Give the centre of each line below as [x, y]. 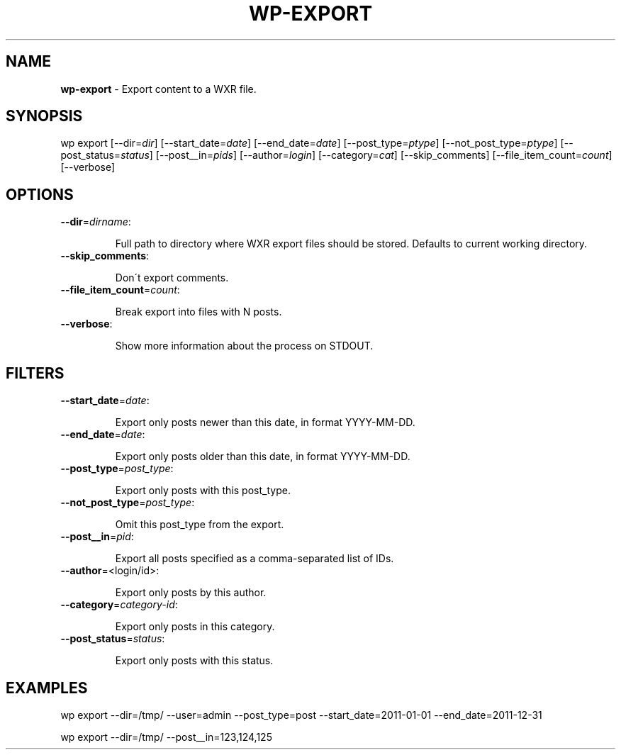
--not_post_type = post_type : [128, 503]
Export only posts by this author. [191, 593]
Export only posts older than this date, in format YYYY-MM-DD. [263, 457]
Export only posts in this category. [195, 627]
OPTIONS [40, 194]
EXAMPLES [47, 688]
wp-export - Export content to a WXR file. [158, 89]
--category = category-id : [119, 605]
